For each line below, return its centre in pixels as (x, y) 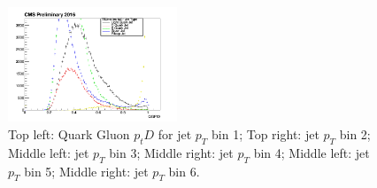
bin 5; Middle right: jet (86, 171)
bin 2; (355, 133)
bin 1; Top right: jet (265, 133)
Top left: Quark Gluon (69, 133)
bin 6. (184, 171)
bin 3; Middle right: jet (171, 152)
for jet (175, 133)
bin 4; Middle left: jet (312, 152)
